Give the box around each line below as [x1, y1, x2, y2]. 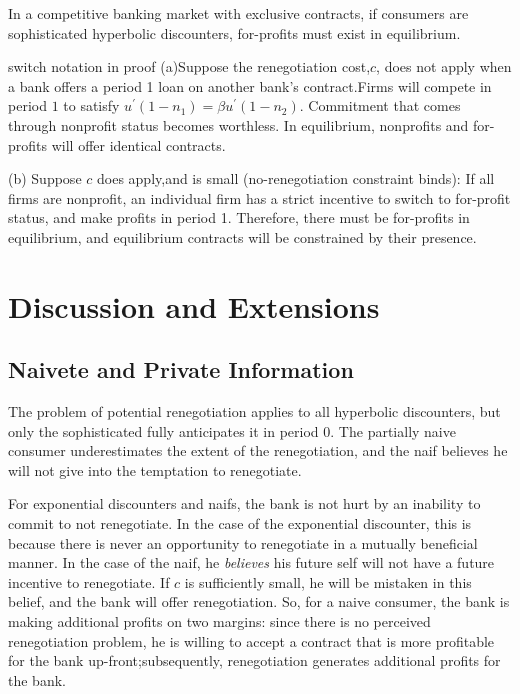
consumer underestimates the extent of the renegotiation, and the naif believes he [8, 440, 508, 461]
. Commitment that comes [299, 95, 461, 116]
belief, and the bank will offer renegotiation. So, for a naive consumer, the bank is [8, 591, 510, 612]
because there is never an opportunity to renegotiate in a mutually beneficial [8, 532, 478, 553]
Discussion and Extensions [8, 285, 380, 326]
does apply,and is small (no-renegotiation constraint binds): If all [96, 168, 495, 189]
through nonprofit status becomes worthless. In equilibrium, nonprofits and [8, 114, 469, 135]
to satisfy [63, 95, 120, 116]
